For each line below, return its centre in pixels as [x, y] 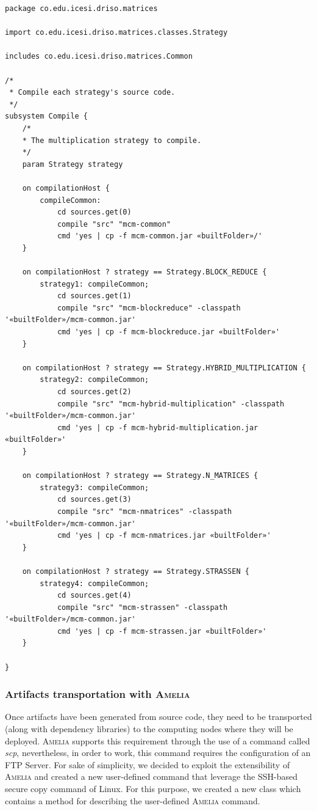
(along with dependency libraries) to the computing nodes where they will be [149, 729]
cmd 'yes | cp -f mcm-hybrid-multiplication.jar [158, 428]
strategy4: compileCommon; [94, 583]
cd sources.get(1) [94, 296]
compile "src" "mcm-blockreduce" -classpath [149, 308]
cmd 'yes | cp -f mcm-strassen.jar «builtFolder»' [162, 631]
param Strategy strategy [73, 164]
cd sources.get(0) [94, 212]
